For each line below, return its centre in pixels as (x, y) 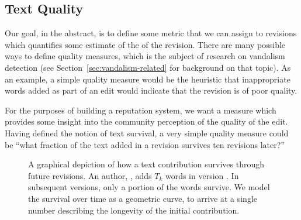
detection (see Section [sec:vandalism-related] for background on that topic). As (148, 67)
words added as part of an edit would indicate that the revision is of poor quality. (151, 90)
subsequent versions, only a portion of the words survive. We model (149, 187)
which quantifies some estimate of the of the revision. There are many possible (145, 44)
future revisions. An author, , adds (90, 175)
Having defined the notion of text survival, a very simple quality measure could (147, 133)
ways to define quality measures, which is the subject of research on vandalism (145, 56)
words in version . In (202, 175)
